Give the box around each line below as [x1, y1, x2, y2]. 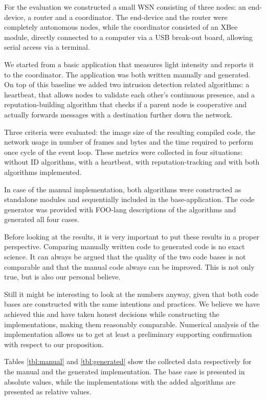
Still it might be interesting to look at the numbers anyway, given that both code [4, 288, 259, 299]
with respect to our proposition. [4, 338, 104, 349]
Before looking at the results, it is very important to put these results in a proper [4, 231, 259, 242]
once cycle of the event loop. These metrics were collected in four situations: [4, 146, 243, 157]
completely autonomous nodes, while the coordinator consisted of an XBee [4, 22, 238, 32]
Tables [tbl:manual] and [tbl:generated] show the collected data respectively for [4, 356, 252, 367]
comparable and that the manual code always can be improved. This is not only [4, 261, 255, 272]
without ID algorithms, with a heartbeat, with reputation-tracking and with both [4, 156, 260, 167]
